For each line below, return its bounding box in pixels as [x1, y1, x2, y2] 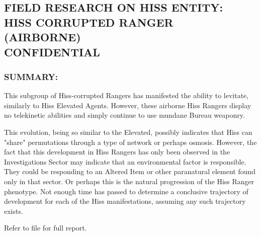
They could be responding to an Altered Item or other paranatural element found [4, 166, 256, 177]
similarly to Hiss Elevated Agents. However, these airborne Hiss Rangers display [4, 100, 251, 110]
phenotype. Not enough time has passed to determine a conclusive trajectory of [4, 186, 248, 196]
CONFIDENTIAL [4, 44, 100, 59]
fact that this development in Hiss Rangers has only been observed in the [4, 146, 230, 157]
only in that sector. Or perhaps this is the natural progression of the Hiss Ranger [4, 176, 254, 186]
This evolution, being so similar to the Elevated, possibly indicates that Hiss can [4, 126, 252, 137]
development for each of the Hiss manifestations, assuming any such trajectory [4, 196, 246, 206]
